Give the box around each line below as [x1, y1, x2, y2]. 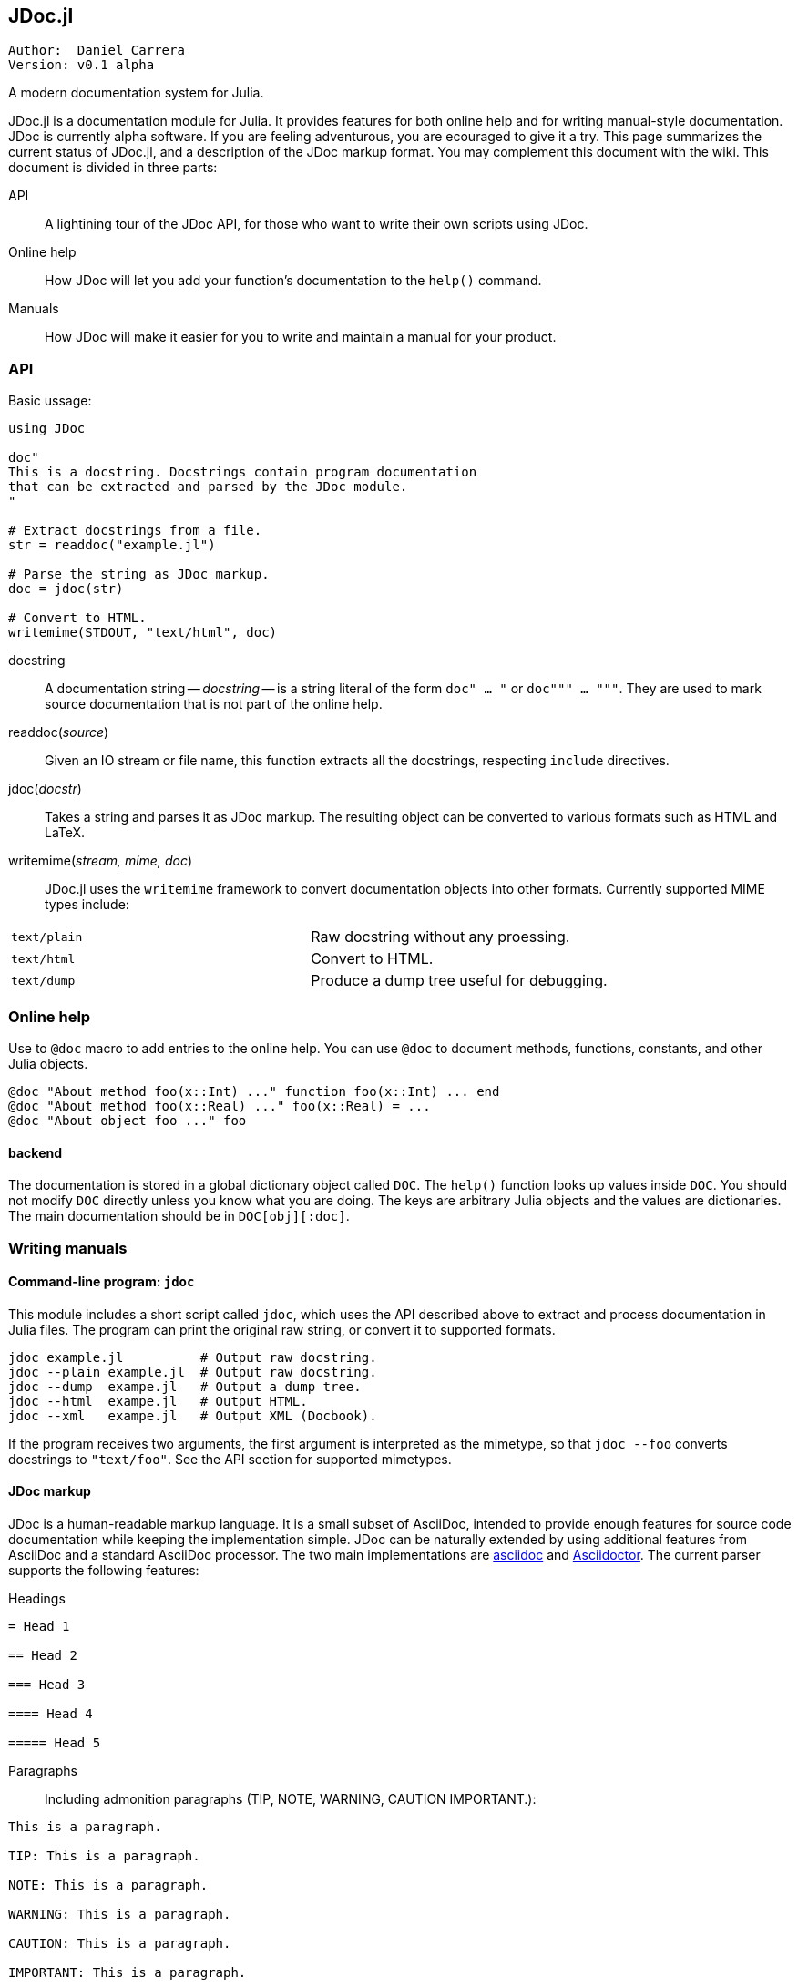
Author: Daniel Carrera [8, 43, 185, 58]
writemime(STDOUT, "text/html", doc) [8, 625, 278, 640]
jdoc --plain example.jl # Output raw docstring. [8, 1364, 377, 1379]
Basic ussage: [8, 393, 92, 409]
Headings [8, 1590, 66, 1606]
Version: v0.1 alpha [8, 57, 155, 73]
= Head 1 [8, 1618, 70, 1634]
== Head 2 [8, 1647, 77, 1663]
